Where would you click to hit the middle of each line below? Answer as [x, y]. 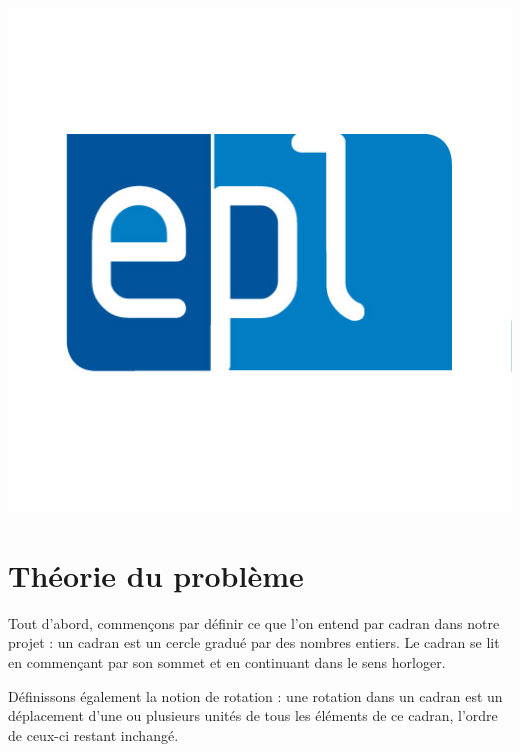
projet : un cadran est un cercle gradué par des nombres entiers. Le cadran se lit [254, 642]
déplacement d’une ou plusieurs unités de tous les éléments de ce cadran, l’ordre [253, 715]
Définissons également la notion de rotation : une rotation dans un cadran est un [255, 695]
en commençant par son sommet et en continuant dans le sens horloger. [227, 661]
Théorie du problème [156, 574]
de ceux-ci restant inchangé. [93, 734]
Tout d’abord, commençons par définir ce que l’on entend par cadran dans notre [254, 622]
